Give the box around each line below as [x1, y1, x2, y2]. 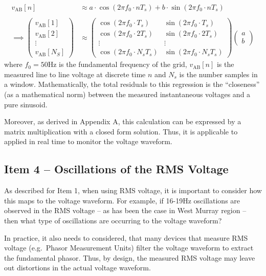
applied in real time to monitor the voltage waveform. [4, 136, 172, 147]
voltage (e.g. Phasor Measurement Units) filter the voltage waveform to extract [4, 242, 254, 253]
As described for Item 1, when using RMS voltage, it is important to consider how [4, 185, 262, 196]
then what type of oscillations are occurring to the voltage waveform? [4, 215, 222, 226]
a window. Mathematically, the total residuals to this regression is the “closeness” [4, 79, 260, 89]
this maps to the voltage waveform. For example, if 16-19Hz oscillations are [4, 195, 240, 205]
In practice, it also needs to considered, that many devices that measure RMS [4, 232, 248, 243]
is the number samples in [179, 68, 258, 79]
